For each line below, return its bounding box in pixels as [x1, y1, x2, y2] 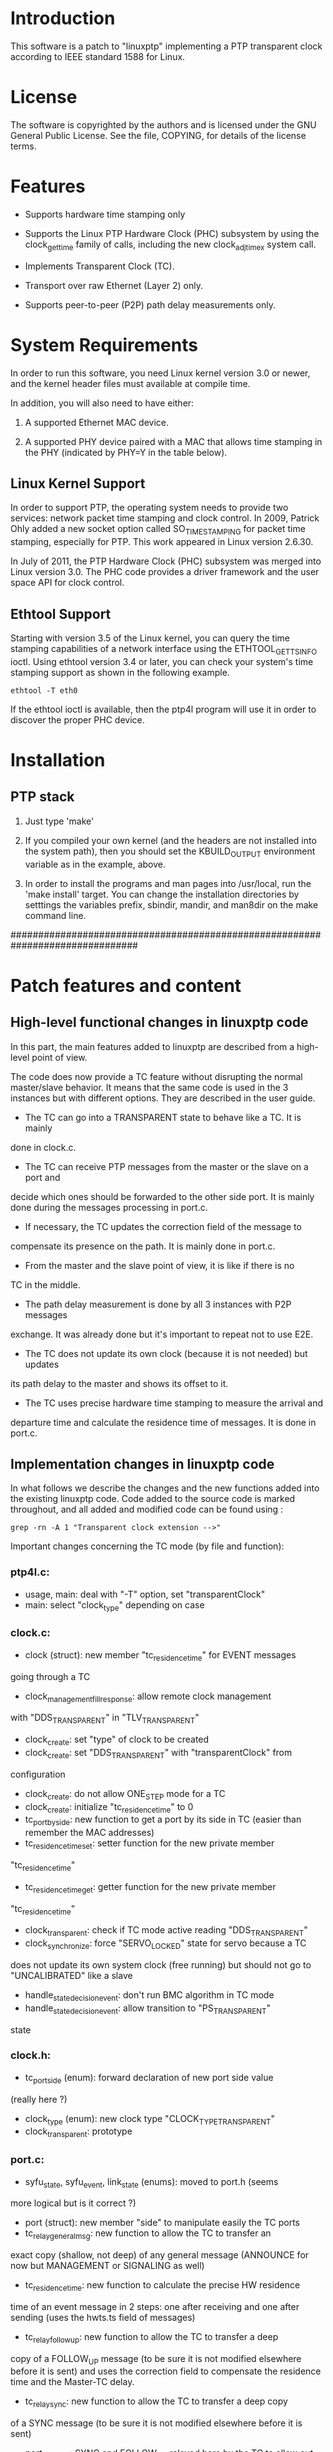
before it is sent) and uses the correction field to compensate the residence [10, 2365, 322, 2377]
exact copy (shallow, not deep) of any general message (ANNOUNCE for [10, 2249, 310, 2261]
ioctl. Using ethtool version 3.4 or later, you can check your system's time [10, 655, 314, 667]
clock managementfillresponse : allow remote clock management [24, 1690, 272, 1704]
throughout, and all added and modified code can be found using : [10, 1503, 284, 1516]
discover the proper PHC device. [10, 713, 145, 726]
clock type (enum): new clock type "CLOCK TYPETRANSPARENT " [24, 2112, 276, 2127]
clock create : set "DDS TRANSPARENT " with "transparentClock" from [24, 1746, 293, 1761]
